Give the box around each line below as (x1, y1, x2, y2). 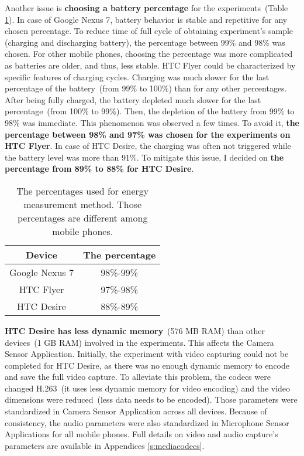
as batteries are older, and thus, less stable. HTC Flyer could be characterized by (5, 59, 296, 71)
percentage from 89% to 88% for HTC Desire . (5, 162, 194, 175)
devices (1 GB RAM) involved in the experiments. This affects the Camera (5, 336, 274, 348)
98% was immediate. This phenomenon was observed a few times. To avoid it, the (5, 116, 299, 128)
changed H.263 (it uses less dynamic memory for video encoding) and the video (5, 382, 291, 394)
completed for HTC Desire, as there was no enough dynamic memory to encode (5, 359, 290, 371)
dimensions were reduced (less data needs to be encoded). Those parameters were (5, 393, 298, 406)
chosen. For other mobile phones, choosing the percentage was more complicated (5, 47, 293, 60)
